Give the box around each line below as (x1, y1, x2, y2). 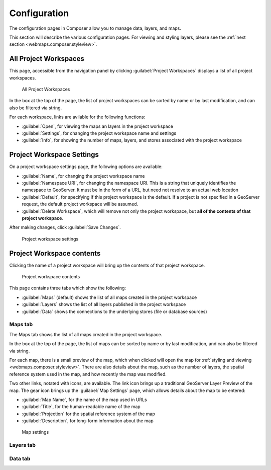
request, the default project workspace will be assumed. (22, 201, 139, 207)
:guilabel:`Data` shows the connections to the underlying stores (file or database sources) (22, 308, 208, 315)
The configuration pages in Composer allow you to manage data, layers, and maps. (9, 25, 182, 31)
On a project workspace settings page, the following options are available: (9, 164, 163, 170)
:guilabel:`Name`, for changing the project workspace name (22, 173, 145, 179)
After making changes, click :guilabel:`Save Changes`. (9, 224, 121, 230)
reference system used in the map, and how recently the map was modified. (9, 371, 167, 377)
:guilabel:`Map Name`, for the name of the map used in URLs (22, 397, 148, 403)
